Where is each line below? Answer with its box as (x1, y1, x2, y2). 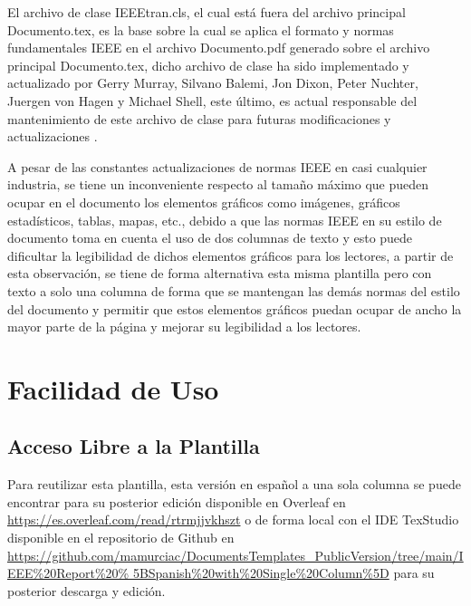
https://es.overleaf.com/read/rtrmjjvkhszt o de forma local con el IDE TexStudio (7, 510, 459, 529)
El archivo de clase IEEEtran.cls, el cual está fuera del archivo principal (7, 3, 406, 21)
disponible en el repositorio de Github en (7, 528, 235, 547)
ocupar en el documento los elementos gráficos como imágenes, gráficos (7, 192, 400, 211)
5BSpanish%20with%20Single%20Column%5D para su (132, 563, 435, 582)
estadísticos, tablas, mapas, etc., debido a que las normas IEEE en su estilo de (7, 210, 442, 229)
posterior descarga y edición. (7, 581, 166, 600)
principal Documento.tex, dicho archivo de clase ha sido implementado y (7, 55, 409, 74)
